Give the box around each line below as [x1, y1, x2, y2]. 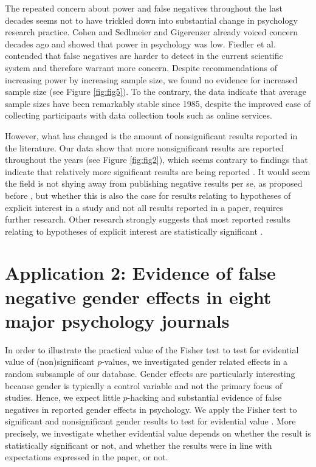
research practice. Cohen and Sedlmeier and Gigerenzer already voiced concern [5, 26, 298, 38]
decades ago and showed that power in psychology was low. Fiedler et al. [5, 37, 276, 50]
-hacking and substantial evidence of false [127, 391, 282, 404]
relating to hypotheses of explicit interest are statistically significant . [5, 224, 263, 237]
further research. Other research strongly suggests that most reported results [5, 213, 290, 226]
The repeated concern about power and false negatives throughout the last [5, 2, 283, 14]
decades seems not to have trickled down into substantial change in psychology [5, 13, 298, 26]
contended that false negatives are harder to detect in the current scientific [5, 49, 283, 62]
